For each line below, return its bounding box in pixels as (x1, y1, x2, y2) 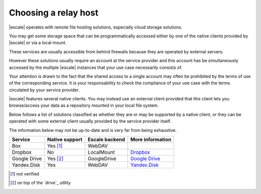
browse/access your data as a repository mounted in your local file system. (9, 102, 159, 109)
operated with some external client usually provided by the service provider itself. (9, 118, 172, 124)
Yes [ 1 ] (47, 143, 63, 149)
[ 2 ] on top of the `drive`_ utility (10, 180, 71, 186)
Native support (47, 136, 83, 143)
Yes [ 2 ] (47, 155, 64, 162)
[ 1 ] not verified (10, 171, 40, 177)
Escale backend (87, 136, 125, 143)
